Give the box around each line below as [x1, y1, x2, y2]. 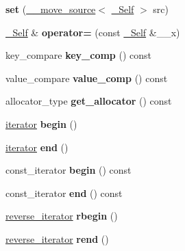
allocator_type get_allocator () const [5, 94, 172, 108]
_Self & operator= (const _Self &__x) [5, 25, 180, 39]
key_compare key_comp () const [5, 48, 151, 62]
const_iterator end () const [5, 185, 123, 200]
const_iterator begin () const [5, 163, 132, 177]
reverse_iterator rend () [5, 231, 109, 246]
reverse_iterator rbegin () [5, 209, 118, 223]
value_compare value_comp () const [5, 70, 168, 85]
